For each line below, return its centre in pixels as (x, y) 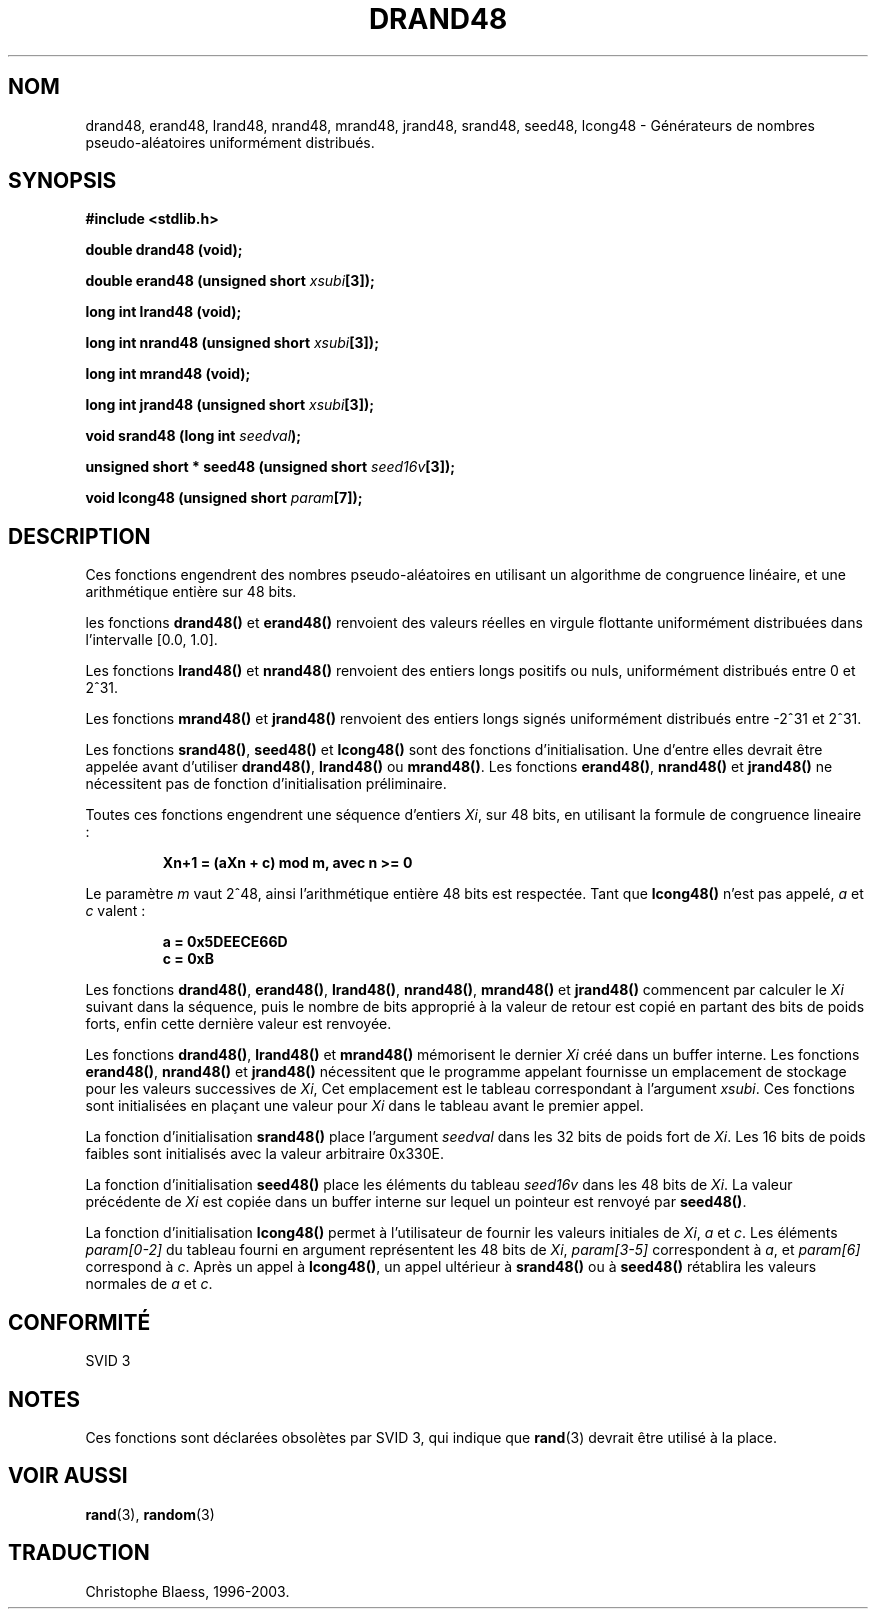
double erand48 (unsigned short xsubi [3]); (230, 281)
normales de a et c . (149, 1284)
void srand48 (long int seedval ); (193, 436)
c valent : (115, 911)
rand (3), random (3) (150, 1514)
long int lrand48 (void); (163, 312)
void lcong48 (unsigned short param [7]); (224, 498)
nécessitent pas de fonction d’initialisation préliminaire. (266, 784)
